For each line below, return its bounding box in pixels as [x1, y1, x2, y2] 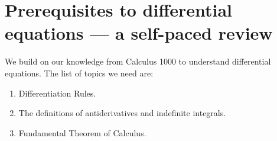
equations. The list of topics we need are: [5, 66, 154, 79]
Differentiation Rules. [18, 86, 96, 99]
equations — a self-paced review [5, 21, 273, 45]
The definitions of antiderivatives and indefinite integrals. [18, 107, 226, 119]
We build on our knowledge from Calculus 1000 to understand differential [5, 55, 271, 68]
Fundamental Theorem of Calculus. [18, 126, 146, 139]
